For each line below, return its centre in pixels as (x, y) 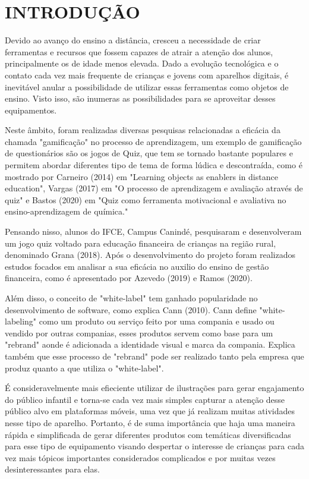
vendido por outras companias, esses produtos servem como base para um (139, 333)
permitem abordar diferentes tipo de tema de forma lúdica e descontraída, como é (154, 165)
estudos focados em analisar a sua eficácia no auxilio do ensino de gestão (137, 266)
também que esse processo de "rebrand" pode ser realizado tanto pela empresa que (154, 356)
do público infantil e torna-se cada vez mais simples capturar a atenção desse (145, 399)
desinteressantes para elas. (52, 469)
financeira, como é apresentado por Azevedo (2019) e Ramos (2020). (129, 278)
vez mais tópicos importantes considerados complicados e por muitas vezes (140, 457)
